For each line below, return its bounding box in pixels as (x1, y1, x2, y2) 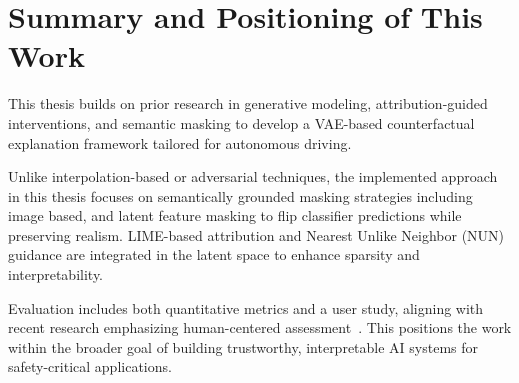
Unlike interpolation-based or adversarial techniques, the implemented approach (8, 166, 498, 187)
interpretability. (8, 264, 104, 285)
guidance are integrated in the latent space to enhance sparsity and (8, 244, 420, 265)
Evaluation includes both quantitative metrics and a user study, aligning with (8, 297, 484, 318)
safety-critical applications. (8, 356, 172, 377)
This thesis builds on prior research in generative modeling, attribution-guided (8, 93, 488, 114)
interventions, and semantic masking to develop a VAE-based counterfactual (8, 112, 475, 133)
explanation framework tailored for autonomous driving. (8, 132, 352, 153)
